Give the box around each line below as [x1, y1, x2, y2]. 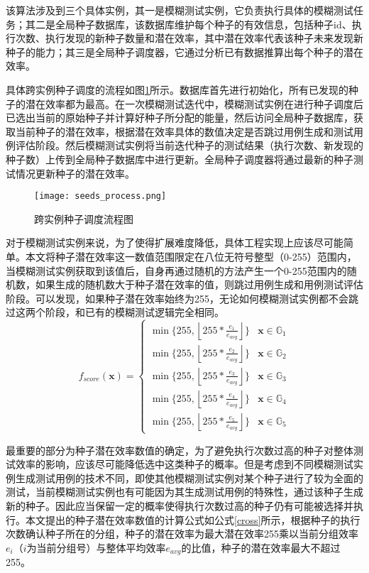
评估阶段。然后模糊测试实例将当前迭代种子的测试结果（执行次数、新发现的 [15, 138, 363, 153]
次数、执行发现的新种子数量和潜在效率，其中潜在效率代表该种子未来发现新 [15, 31, 363, 45]
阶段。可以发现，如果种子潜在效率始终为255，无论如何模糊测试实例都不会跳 [6, 290, 358, 305]
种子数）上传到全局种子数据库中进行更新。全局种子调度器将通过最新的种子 [6, 151, 353, 166]
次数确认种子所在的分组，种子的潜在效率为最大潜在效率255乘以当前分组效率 [6, 526, 358, 541]
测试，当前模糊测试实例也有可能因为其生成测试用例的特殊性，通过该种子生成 [6, 484, 363, 499]
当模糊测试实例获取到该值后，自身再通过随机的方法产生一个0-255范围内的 [6, 263, 347, 278]
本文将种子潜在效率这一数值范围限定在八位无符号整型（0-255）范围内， [25, 249, 357, 263]
